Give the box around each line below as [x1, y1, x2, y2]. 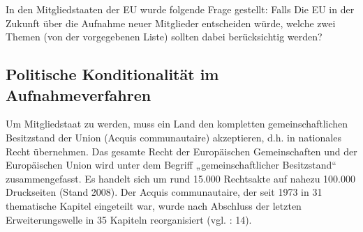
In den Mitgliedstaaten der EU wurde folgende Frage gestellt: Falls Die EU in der [6, 2, 355, 16]
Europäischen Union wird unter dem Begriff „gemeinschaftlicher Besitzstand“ [6, 157, 336, 172]
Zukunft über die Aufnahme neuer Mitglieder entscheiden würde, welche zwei [6, 15, 336, 30]
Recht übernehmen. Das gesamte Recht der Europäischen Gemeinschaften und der [6, 144, 357, 158]
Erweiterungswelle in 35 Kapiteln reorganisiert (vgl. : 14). [6, 212, 252, 226]
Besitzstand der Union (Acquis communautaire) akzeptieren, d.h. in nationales [6, 130, 341, 144]
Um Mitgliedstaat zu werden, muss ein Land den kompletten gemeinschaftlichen [6, 116, 348, 131]
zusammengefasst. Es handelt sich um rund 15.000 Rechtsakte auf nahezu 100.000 [6, 171, 355, 185]
